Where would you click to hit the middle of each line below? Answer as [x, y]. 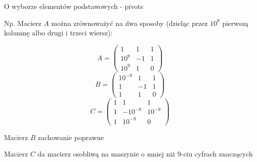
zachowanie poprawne [71, 137]
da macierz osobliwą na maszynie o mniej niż [106, 154]
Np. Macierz [23, 23]
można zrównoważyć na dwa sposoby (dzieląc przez [129, 23]
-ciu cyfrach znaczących [217, 154]
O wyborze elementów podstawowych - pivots [74, 6]
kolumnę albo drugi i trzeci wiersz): [58, 33]
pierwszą [235, 23]
